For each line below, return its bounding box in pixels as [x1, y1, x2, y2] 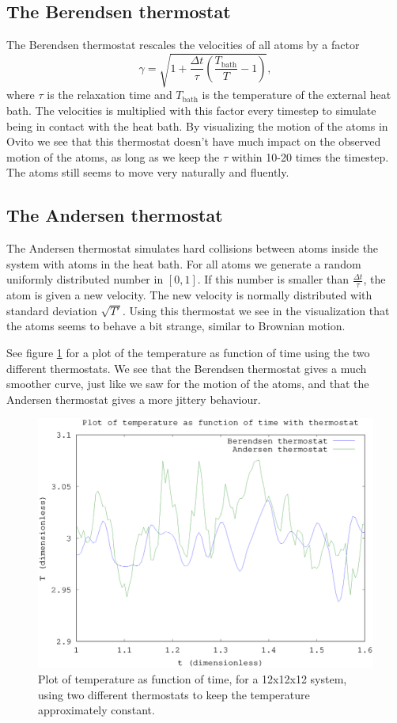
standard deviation [6, 302, 97, 318]
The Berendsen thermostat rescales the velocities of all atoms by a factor [6, 36, 360, 53]
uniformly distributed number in [6, 271, 164, 287]
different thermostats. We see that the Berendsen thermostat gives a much [6, 360, 367, 376]
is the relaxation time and [47, 86, 172, 103]
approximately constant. [38, 702, 155, 718]
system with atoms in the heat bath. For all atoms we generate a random [6, 255, 361, 272]
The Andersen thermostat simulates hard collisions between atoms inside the [6, 240, 379, 257]
